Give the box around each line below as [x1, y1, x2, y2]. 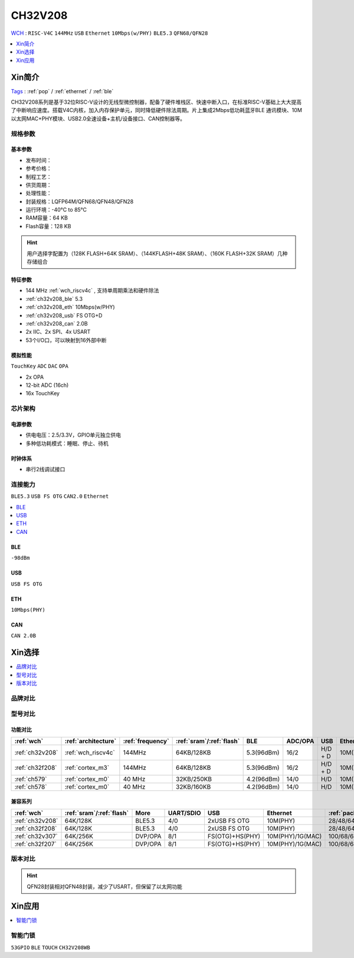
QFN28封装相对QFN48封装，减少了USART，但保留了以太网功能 [27, 882, 183, 890]
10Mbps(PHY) [11, 606, 45, 613]
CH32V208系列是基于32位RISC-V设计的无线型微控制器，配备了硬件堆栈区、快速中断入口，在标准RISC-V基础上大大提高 [11, 99, 302, 106]
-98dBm [11, 555, 30, 562]
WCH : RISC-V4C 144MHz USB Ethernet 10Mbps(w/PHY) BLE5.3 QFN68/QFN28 [11, 29, 208, 37]
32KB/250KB [176, 775, 212, 783]
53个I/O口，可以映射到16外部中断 [25, 336, 107, 343]
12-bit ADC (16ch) [25, 381, 69, 389]
